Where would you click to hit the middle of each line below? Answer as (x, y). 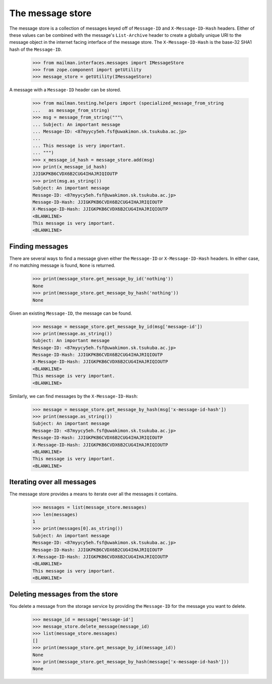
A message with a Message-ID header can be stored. (65, 90)
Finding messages (39, 246)
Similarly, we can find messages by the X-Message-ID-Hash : (74, 396)
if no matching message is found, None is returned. (62, 265)
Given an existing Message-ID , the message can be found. (71, 313)
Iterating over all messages (53, 482)
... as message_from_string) (71, 110)
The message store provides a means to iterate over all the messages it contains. (93, 494)
